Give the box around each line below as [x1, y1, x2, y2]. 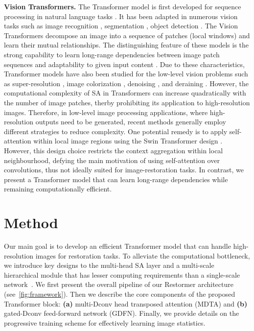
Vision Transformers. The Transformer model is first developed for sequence [4, 1, 241, 11]
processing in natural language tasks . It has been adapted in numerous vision [4, 11, 238, 21]
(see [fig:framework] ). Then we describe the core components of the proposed [4, 288, 235, 299]
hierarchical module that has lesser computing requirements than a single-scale [4, 269, 240, 280]
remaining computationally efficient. [4, 184, 112, 194]
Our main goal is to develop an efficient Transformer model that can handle [4, 241, 231, 251]
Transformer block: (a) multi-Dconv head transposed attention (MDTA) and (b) [4, 298, 248, 308]
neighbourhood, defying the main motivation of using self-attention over [4, 155, 220, 165]
